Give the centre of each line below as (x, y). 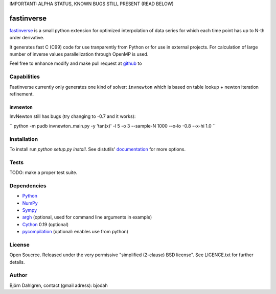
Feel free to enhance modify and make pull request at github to (76, 63)
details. (17, 262)
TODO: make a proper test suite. (43, 173)
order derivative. (27, 38)
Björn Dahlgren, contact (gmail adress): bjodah (59, 285)
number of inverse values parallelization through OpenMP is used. (79, 54)
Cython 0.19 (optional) (45, 224)
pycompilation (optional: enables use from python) (75, 232)
